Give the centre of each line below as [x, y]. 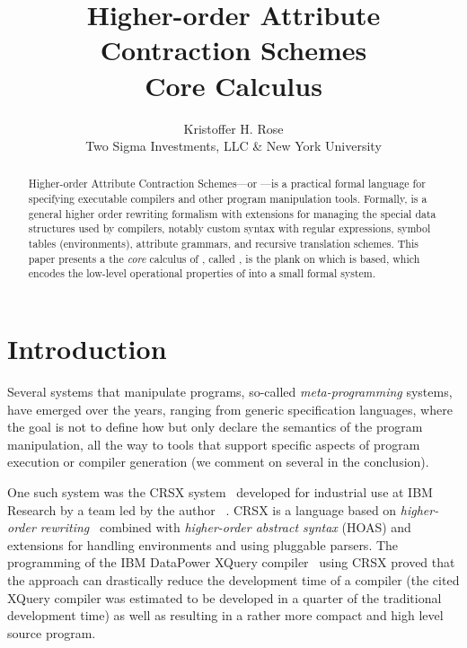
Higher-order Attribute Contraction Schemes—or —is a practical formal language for [227, 184]
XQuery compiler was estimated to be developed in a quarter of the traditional [225, 597]
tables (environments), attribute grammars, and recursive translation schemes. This [223, 244]
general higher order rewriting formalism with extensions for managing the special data [232, 213]
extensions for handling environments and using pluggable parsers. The [203, 544]
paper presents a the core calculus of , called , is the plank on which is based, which [224, 258]
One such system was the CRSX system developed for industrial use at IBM [220, 491]
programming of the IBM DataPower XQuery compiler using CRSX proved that [231, 562]
